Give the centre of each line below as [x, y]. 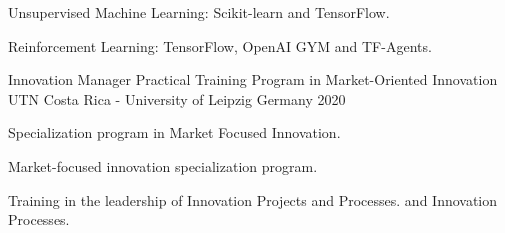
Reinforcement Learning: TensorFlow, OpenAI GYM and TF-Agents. [220, 45]
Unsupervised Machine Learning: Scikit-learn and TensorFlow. [199, 12]
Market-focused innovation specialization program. [163, 165]
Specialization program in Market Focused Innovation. [174, 132]
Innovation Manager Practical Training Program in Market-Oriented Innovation [253, 79]
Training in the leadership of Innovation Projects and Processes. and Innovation [253, 199]
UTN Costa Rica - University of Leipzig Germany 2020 [177, 98]
